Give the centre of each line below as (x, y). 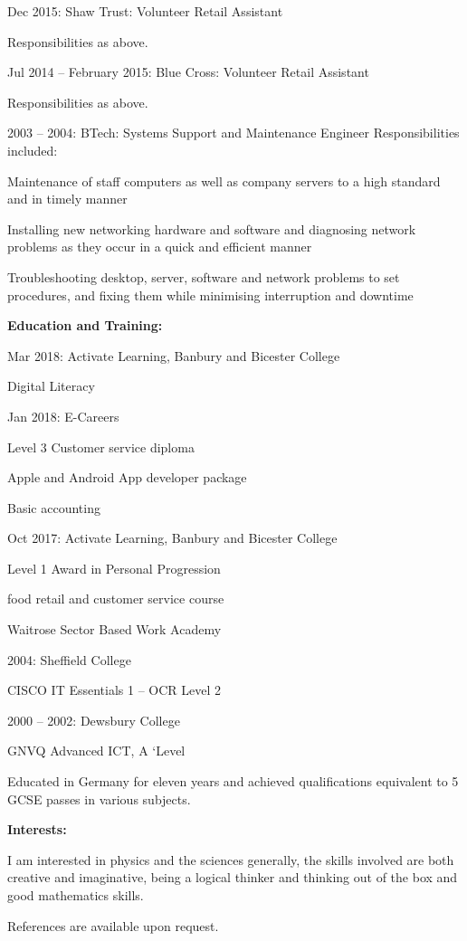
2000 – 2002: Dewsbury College (94, 720)
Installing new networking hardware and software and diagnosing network (212, 228)
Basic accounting (54, 507)
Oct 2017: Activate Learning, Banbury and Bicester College (172, 538)
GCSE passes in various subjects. (99, 798)
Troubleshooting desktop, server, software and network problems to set (204, 276)
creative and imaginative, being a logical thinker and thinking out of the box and (233, 877)
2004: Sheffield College (69, 659)
